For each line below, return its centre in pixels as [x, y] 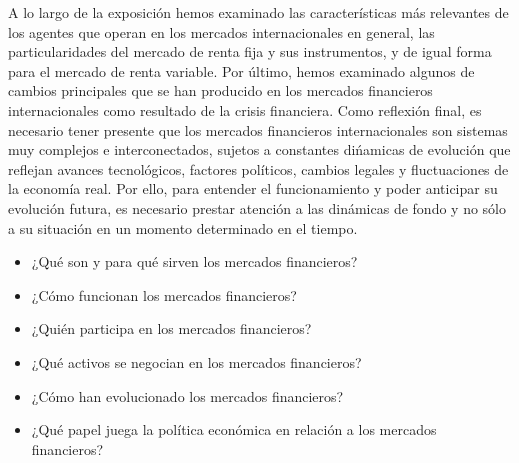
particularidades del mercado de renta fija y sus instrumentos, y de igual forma [250, 51]
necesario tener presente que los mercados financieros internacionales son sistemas [258, 129]
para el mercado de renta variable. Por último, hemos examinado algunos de [241, 70]
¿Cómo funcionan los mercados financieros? [164, 294]
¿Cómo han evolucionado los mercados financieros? [187, 395]
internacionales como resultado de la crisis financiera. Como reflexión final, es [245, 109]
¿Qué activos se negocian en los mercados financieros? [196, 361]
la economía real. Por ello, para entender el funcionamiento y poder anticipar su [253, 188]
